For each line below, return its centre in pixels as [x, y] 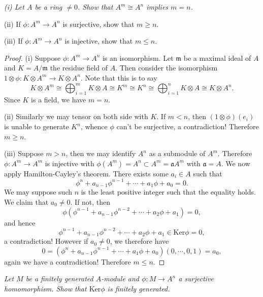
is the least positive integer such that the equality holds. [168, 192]
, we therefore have [139, 241]
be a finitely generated [59, 279]
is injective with [70, 163]
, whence [94, 126]
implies [157, 7]
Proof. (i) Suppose [32, 58]
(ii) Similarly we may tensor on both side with [76, 116]
